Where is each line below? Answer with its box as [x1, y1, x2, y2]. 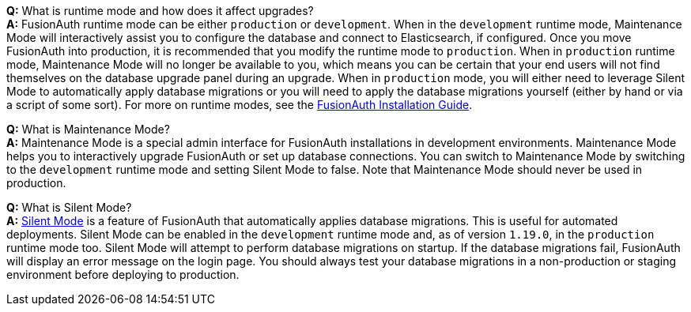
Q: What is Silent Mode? [6, 201, 132, 214]
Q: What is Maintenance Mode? [6, 122, 170, 136]
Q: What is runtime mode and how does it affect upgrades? [6, 4, 314, 17]
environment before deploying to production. [6, 268, 240, 281]
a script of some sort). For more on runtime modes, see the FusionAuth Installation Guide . [6, 98, 473, 111]
